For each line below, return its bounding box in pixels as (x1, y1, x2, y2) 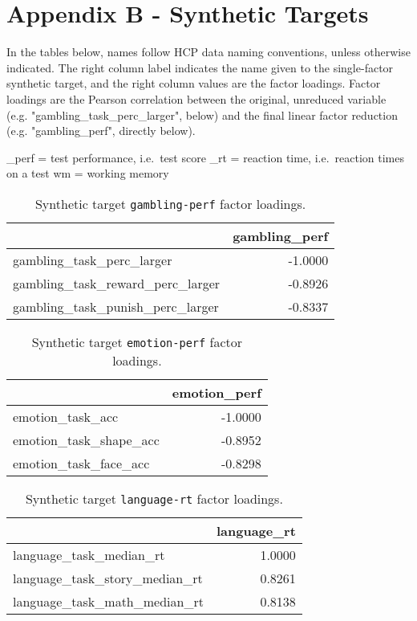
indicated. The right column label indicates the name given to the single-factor (6, 59, 394, 76)
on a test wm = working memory (6, 165, 169, 182)
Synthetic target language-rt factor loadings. (25, 488, 283, 508)
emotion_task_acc (13, 407, 119, 426)
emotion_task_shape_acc (13, 430, 160, 449)
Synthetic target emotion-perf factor (31, 332, 243, 351)
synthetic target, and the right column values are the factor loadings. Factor (6, 75, 381, 92)
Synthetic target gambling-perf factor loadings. (34, 194, 306, 213)
